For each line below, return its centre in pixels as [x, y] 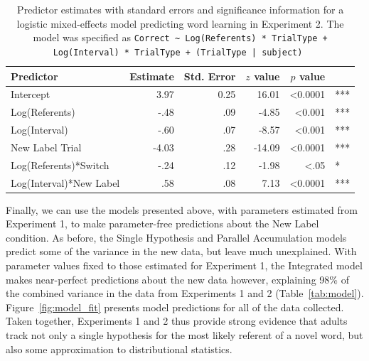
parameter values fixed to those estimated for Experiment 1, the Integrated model [184, 265]
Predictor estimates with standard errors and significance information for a [181, 9]
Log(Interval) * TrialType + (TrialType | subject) [178, 52]
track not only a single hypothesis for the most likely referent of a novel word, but [184, 335]
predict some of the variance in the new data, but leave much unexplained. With [181, 251]
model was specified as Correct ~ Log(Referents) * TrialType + [180, 37]
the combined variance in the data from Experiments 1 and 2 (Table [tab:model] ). [185, 293]
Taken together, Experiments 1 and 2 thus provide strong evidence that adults [177, 321]
